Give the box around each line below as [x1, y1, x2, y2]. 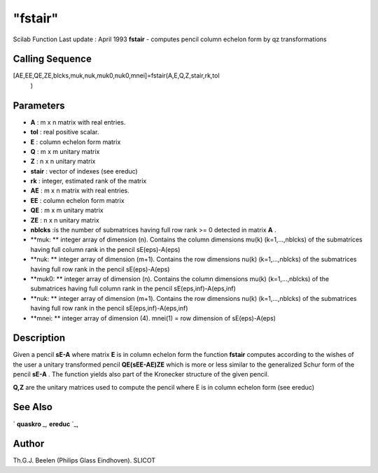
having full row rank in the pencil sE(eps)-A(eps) [30, 264, 170, 273]
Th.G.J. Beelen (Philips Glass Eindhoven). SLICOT [13, 456, 156, 465]
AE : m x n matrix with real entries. [30, 186, 129, 195]
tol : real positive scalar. [30, 128, 99, 136]
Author [13, 438, 45, 450]
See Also [13, 401, 52, 413]
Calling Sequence [13, 53, 92, 65]
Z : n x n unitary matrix [30, 157, 96, 166]
